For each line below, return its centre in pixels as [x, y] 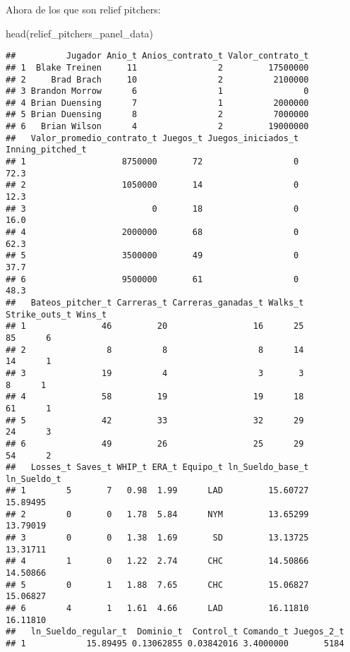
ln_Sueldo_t [34, 479]
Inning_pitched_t [46, 150]
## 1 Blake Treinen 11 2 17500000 [157, 67]
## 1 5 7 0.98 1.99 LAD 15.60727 [157, 491]
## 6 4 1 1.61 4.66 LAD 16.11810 [157, 609]
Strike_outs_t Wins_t [56, 314]
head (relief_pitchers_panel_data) [80, 33]
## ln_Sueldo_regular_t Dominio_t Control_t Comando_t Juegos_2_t [175, 632]
